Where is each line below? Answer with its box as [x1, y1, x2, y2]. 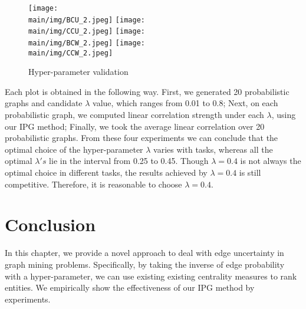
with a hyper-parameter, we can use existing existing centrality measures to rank [5, 269, 297, 282]
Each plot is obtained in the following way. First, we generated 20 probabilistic [5, 85, 289, 97]
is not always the [240, 154, 301, 167]
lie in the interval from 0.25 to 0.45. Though [49, 154, 209, 167]
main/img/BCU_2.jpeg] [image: [28, 15, 145, 24]
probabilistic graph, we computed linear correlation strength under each [5, 109, 264, 121]
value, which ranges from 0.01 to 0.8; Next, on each [93, 97, 278, 109]
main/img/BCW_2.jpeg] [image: [28, 38, 145, 47]
